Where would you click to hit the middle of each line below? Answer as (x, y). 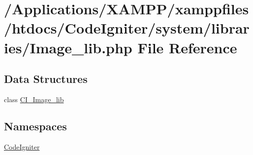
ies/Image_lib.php (68, 47)
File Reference (187, 47)
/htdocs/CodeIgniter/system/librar (127, 28)
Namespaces (35, 126)
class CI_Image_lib (34, 99)
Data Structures (46, 79)
